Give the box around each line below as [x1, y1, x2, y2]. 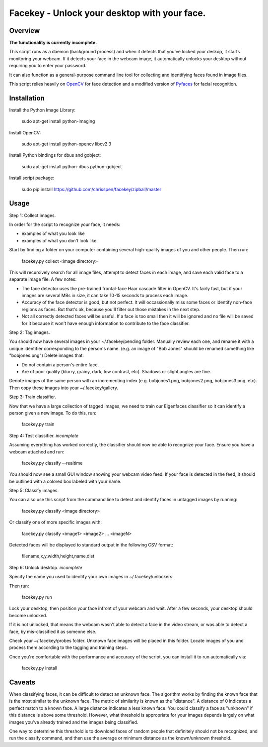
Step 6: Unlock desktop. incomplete [9, 564, 82, 570]
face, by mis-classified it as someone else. [9, 629, 97, 635]
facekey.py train [21, 421, 55, 427]
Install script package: [9, 175, 55, 181]
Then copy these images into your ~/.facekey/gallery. [9, 385, 119, 391]
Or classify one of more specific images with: [9, 519, 102, 525]
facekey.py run [21, 594, 52, 600]
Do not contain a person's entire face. [21, 361, 99, 368]
